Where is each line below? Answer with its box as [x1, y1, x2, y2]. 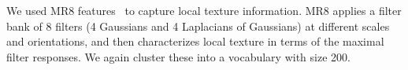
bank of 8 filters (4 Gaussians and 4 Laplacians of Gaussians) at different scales [6, 17, 390, 34]
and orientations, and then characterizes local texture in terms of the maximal [6, 33, 384, 50]
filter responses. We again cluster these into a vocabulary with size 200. [6, 48, 351, 64]
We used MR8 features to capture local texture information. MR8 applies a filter [6, 2, 402, 18]
